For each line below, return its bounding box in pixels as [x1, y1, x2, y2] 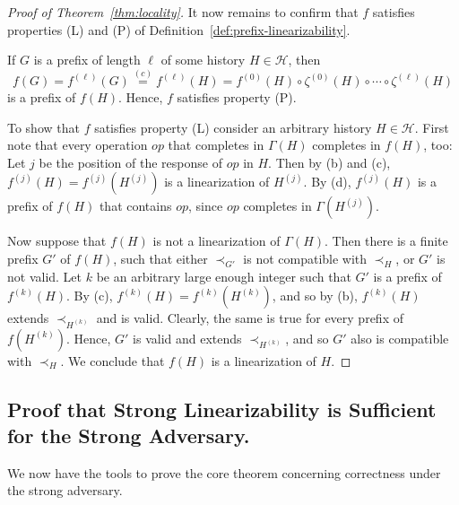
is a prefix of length [33, 50, 141, 69]
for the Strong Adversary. [7, 422, 250, 449]
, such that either [113, 248, 208, 267]
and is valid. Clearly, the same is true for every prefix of [96, 309, 403, 327]
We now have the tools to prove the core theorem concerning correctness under [7, 463, 441, 482]
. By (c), [66, 286, 113, 305]
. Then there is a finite [325, 231, 448, 250]
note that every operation [7, 135, 148, 154]
